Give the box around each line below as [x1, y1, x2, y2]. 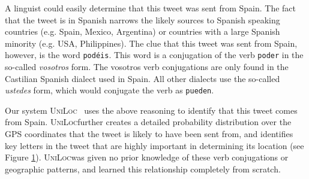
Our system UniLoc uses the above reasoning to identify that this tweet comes [5, 104, 298, 116]
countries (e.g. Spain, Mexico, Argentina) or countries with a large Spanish [5, 25, 280, 38]
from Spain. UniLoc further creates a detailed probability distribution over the [5, 116, 292, 128]
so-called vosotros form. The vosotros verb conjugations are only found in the [5, 60, 289, 73]
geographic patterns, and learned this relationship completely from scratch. [5, 162, 281, 175]
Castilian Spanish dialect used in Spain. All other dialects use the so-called [5, 72, 280, 84]
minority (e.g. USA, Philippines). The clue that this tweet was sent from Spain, [5, 37, 298, 49]
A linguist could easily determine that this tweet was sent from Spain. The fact [5, 2, 296, 14]
